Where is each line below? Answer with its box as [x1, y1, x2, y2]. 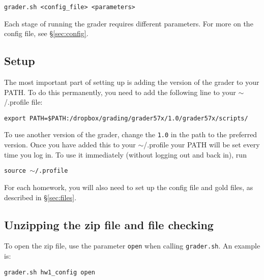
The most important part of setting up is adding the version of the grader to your [4, 77, 259, 87]
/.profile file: [4, 97, 43, 107]
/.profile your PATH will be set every [143, 139, 260, 150]
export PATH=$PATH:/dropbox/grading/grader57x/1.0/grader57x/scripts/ [4, 114, 248, 122]
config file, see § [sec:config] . [4, 28, 89, 39]
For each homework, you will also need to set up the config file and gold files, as [4, 181, 253, 192]
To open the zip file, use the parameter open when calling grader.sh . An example [4, 240, 260, 251]
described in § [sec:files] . [4, 192, 77, 202]
